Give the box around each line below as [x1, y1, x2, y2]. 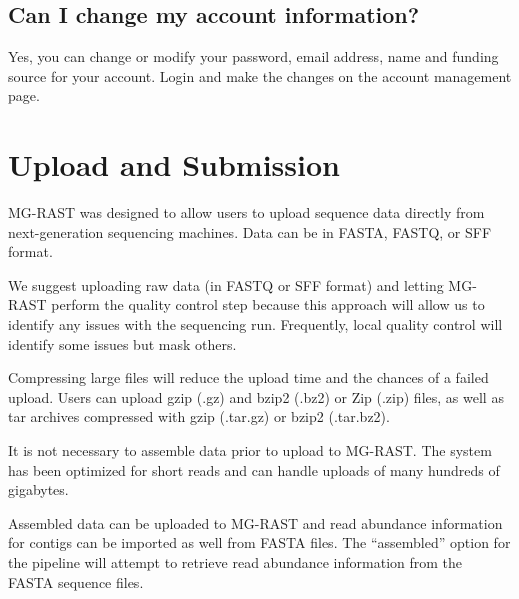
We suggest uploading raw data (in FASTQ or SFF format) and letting [8, 274, 444, 295]
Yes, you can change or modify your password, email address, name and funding [8, 46, 499, 67]
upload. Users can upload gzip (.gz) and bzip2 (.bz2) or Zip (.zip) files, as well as [8, 386, 504, 407]
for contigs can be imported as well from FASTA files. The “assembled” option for [8, 532, 511, 553]
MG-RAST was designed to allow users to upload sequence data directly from [8, 202, 485, 223]
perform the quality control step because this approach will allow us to [51, 294, 485, 315]
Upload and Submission [8, 144, 340, 185]
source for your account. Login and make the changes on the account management [8, 65, 512, 86]
